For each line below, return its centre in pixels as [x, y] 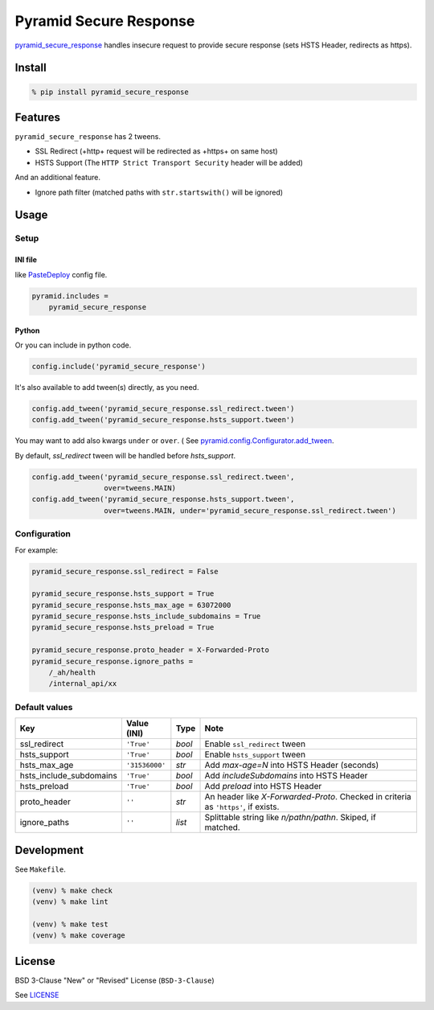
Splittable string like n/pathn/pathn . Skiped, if [291, 818]
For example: [37, 550]
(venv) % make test [70, 924]
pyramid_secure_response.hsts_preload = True [123, 628]
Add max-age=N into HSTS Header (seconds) [292, 766]
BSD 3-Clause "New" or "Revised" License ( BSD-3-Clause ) [115, 980]
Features [37, 117]
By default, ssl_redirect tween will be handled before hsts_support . [125, 455]
